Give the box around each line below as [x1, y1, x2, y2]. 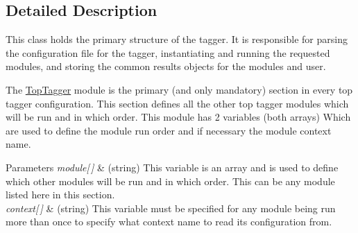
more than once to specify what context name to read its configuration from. [6, 214, 332, 229]
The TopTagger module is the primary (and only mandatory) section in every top [6, 82, 353, 96]
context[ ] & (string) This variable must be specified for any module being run [6, 200, 336, 215]
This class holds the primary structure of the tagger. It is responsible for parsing [6, 32, 348, 46]
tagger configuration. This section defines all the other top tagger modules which [6, 96, 349, 110]
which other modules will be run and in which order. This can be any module [6, 173, 335, 188]
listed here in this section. [6, 187, 115, 202]
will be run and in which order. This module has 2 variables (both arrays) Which [6, 110, 351, 124]
